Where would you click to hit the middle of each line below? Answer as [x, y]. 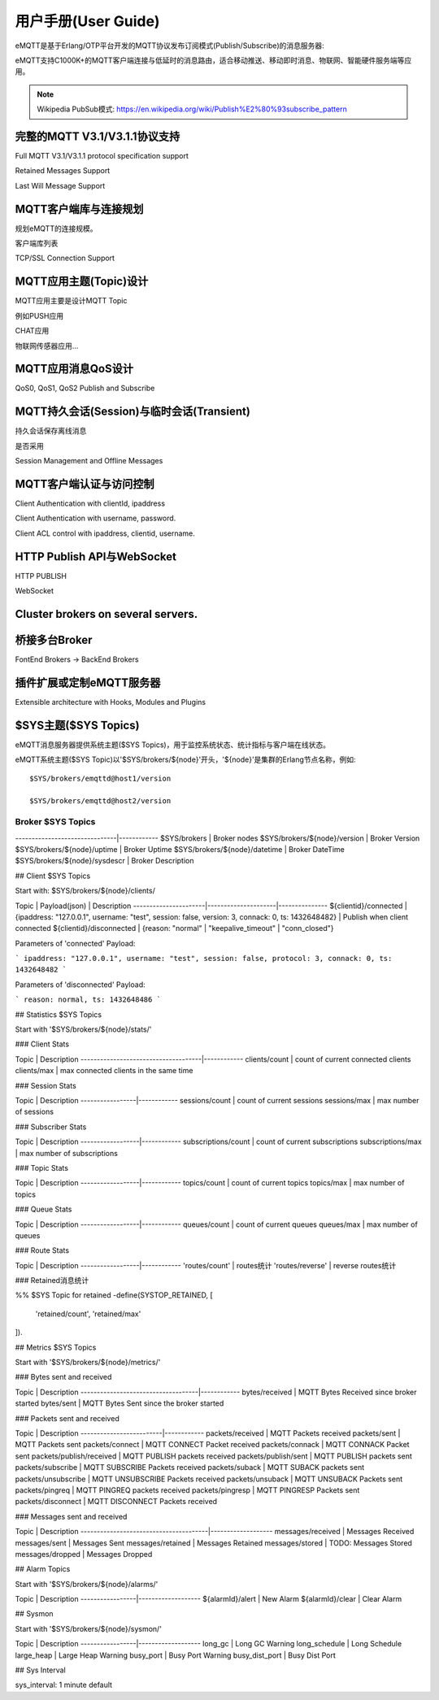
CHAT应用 [32, 331]
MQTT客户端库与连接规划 [79, 209]
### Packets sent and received [67, 1418]
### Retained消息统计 [52, 1280]
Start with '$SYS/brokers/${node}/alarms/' [87, 1584]
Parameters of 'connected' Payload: [75, 943]
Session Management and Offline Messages [89, 461]
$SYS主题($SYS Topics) [77, 725]
